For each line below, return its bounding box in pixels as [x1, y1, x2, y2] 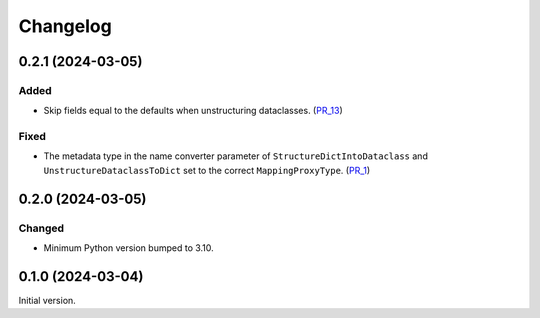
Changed [18, 221, 65, 235]
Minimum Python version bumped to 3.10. [43, 242, 214, 254]
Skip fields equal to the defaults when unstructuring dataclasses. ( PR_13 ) [43, 105, 344, 117]
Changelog [18, 15, 112, 37]
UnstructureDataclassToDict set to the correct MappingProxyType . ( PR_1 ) [43, 164, 371, 176]
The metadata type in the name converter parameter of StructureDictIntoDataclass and [43, 150, 429, 162]
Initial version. [18, 294, 77, 306]
